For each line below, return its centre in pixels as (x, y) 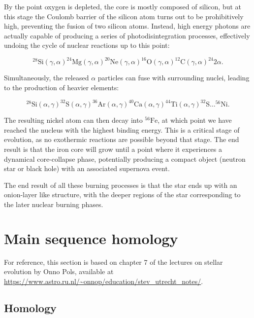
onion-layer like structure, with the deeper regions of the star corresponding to (122, 194)
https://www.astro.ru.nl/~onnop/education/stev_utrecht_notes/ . (104, 281)
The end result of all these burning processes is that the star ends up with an (121, 185)
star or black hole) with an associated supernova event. (87, 168)
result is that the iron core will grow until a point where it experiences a (113, 149)
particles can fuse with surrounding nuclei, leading (174, 78)
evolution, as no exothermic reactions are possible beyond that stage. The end (122, 139)
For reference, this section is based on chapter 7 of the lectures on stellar (113, 262)
